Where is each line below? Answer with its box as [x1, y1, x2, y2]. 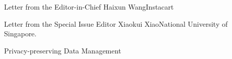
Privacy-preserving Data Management [4, 45, 121, 55]
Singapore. [4, 28, 37, 39]
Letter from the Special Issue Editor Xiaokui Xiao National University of [4, 18, 228, 29]
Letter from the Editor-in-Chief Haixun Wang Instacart [4, 2, 174, 12]
